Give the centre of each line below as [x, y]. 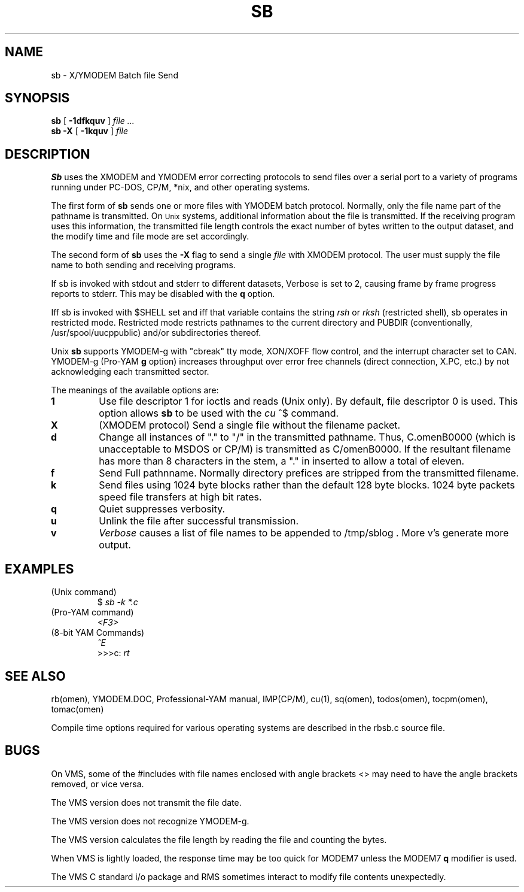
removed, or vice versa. [98, 784]
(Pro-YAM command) [92, 612]
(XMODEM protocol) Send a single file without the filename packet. [250, 425]
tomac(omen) [77, 709]
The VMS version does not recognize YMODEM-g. [150, 821]
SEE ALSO [35, 676]
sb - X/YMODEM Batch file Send [115, 75]
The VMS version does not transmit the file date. [146, 802]
